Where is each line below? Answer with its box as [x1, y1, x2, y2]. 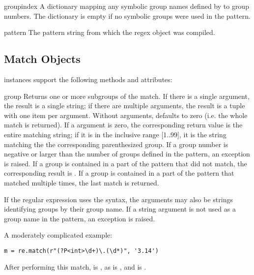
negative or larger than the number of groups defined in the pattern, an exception [4, 149, 250, 159]
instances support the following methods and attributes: [4, 74, 172, 84]
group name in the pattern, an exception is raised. [4, 213, 155, 223]
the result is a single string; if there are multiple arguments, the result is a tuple [4, 100, 245, 111]
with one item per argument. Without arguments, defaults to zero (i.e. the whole [4, 110, 248, 120]
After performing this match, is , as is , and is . [4, 261, 146, 272]
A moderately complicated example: [4, 230, 113, 240]
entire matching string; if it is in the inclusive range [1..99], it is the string [4, 129, 226, 139]
